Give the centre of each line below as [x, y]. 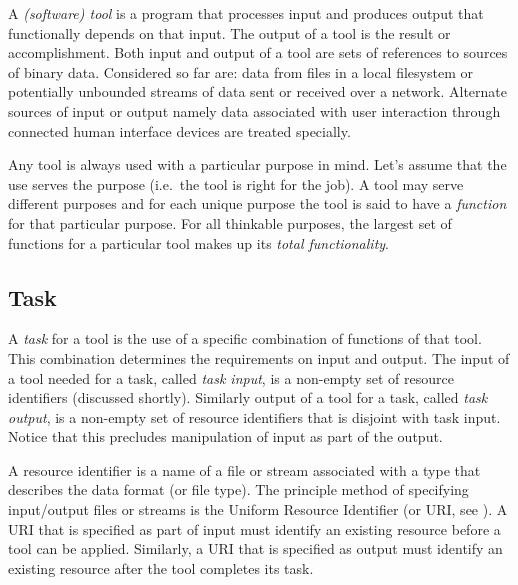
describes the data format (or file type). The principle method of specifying [238, 489]
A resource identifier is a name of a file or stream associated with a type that [244, 469]
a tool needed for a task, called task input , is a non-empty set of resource [231, 377]
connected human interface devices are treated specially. [179, 130]
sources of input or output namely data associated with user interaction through [254, 110]
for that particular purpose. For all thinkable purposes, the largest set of [230, 222]
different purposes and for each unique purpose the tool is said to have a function [257, 203]
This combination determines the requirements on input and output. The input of [259, 357]
